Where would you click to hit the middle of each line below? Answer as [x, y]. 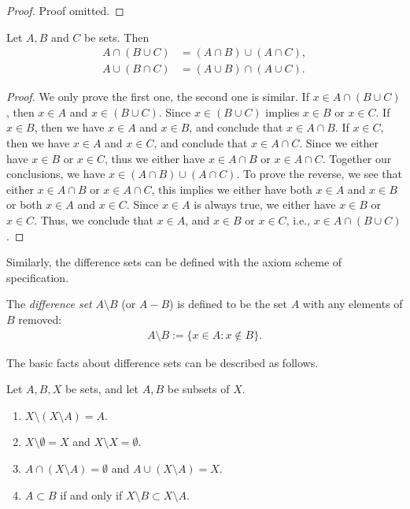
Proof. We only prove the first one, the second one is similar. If [158, 97]
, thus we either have [155, 158]
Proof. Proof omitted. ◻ [65, 10]
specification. [38, 277]
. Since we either [339, 143]
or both [24, 204]
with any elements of [353, 304]
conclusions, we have [56, 174]
